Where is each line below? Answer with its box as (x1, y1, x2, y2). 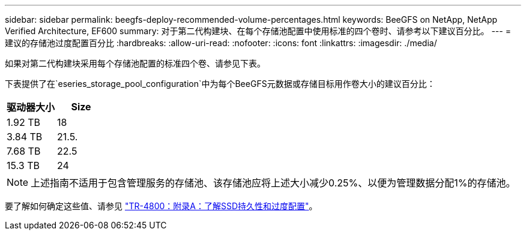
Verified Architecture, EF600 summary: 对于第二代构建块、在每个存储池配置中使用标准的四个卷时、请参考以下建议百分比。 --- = (5, 26, 511, 36)
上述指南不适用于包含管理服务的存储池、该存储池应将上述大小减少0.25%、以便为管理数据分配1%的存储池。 (31, 177, 516, 189)
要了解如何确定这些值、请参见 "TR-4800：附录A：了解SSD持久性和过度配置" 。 (5, 201, 318, 211)
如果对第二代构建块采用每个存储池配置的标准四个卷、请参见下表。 (5, 58, 265, 68)
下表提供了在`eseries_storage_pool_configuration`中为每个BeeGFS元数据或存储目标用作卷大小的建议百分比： (5, 79, 435, 89)
